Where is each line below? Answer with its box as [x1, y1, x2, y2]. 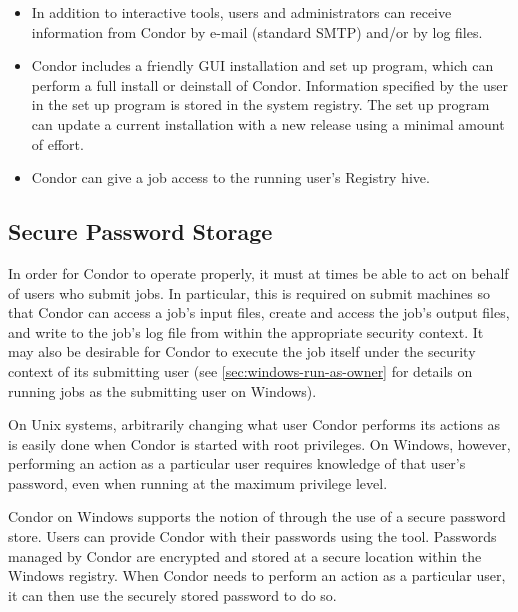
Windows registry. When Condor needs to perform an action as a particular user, [8, 565, 506, 586]
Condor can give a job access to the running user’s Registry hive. [31, 167, 430, 188]
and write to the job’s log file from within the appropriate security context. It [8, 321, 484, 342]
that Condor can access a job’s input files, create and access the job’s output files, [8, 302, 510, 323]
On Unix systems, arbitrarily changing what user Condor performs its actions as [8, 414, 501, 435]
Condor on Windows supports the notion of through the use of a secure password [8, 506, 506, 527]
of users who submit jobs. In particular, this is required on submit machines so [8, 282, 490, 303]
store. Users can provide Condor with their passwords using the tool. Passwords [8, 526, 497, 547]
